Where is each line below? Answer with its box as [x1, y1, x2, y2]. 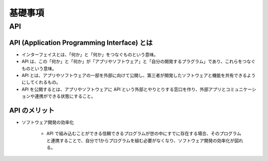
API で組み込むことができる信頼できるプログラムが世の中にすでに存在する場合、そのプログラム [46, 131, 242, 137]
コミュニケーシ [225, 86, 257, 92]
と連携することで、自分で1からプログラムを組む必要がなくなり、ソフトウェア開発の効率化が [46, 137, 235, 144]
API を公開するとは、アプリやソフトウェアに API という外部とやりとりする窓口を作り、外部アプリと [21, 86, 226, 92]
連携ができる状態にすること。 [34, 93, 96, 99]
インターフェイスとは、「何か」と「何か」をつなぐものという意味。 [21, 51, 158, 57]
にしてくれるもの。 [21, 80, 61, 85]
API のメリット [9, 106, 55, 114]
